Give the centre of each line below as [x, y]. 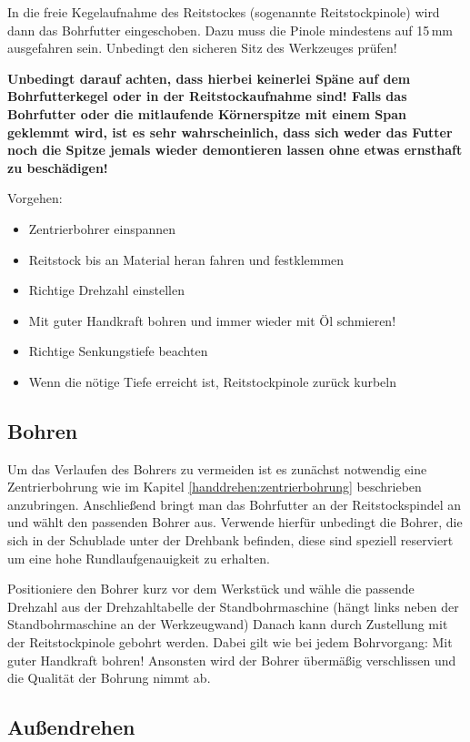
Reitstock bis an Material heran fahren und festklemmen [186, 259]
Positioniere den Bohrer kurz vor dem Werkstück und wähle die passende [211, 589]
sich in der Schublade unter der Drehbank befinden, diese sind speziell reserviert [230, 540]
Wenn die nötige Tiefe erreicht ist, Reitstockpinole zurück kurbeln [212, 381]
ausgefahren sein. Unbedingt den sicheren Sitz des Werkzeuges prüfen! [202, 48]
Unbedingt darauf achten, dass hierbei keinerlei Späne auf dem [209, 78]
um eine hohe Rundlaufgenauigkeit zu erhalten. [139, 558]
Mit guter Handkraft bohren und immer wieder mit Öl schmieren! [212, 320]
